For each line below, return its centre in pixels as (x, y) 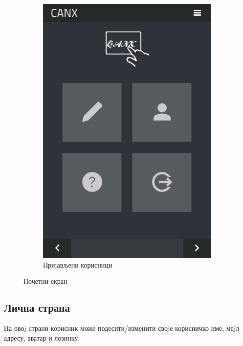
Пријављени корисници (78, 264)
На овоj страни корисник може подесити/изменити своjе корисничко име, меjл (122, 328)
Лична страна (37, 308)
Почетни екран (45, 281)
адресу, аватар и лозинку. (42, 337)
